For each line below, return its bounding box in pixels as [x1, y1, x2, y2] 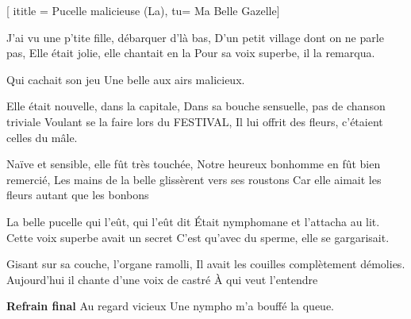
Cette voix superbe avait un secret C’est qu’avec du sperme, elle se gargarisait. [6, 229, 390, 245]
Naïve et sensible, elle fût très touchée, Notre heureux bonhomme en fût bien [6, 156, 381, 172]
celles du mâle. [6, 129, 78, 145]
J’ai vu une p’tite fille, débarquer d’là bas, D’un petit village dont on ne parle [6, 29, 384, 45]
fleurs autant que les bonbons [6, 186, 149, 203]
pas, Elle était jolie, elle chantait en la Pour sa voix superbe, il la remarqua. [6, 44, 375, 61]
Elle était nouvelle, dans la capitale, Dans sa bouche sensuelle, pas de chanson [6, 98, 386, 114]
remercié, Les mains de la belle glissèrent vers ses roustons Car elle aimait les [6, 171, 382, 187]
